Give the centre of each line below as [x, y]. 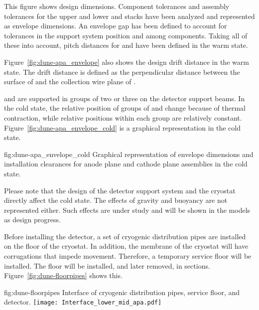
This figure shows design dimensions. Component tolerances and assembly [117, 6]
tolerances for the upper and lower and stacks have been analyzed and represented [129, 16]
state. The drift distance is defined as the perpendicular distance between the [122, 72]
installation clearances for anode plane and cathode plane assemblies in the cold [126, 164]
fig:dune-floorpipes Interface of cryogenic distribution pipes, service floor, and [122, 292]
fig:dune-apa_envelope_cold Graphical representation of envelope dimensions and [129, 154]
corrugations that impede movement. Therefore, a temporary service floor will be [128, 256]
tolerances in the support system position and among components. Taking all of [126, 35]
